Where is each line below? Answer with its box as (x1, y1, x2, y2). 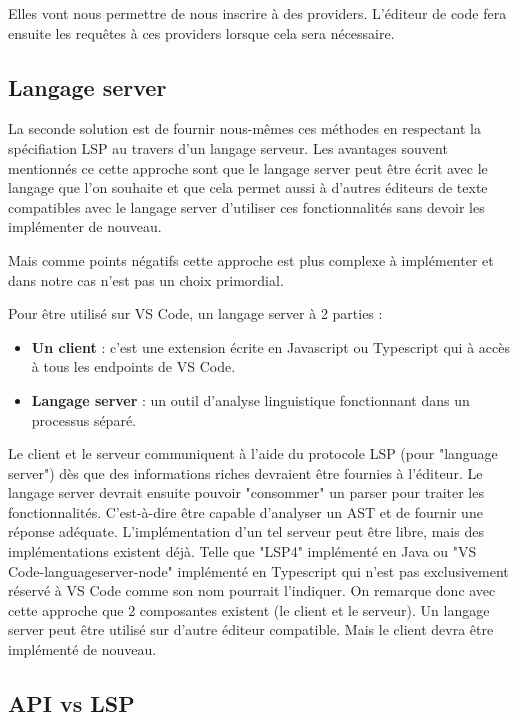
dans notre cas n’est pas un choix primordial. (8, 269, 284, 290)
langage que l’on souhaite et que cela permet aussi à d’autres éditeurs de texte (8, 177, 488, 198)
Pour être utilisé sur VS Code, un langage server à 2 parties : (8, 303, 383, 324)
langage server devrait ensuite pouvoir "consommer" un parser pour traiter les (8, 482, 484, 503)
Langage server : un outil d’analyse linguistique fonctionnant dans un (31, 389, 470, 410)
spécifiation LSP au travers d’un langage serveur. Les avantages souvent (8, 137, 448, 158)
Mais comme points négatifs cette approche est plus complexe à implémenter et (8, 249, 494, 270)
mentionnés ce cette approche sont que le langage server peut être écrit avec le (8, 157, 488, 178)
